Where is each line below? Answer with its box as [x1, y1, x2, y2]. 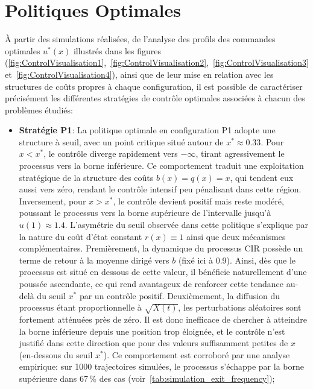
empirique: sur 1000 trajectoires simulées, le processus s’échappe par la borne [19, 360, 304, 373]
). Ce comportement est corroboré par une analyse [103, 348, 290, 361]
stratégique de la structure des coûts [19, 171, 154, 183]
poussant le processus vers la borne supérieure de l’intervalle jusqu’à [19, 206, 271, 219]
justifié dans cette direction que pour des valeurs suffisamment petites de [19, 337, 288, 349]
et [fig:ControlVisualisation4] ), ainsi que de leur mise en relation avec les [5, 68, 274, 80]
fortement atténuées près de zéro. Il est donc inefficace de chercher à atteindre [19, 312, 307, 325]
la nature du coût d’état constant [19, 230, 142, 242]
